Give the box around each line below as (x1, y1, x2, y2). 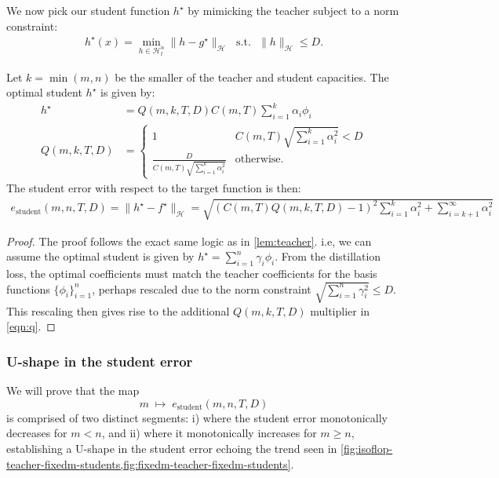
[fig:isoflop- (340, 440, 393, 456)
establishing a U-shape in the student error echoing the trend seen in (6, 440, 337, 456)
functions (6, 280, 50, 297)
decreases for (6, 425, 67, 441)
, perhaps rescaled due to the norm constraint (92, 280, 311, 297)
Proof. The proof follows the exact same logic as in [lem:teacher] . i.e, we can (6, 232, 372, 249)
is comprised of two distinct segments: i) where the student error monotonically (6, 409, 388, 425)
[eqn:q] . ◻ (6, 318, 56, 334)
